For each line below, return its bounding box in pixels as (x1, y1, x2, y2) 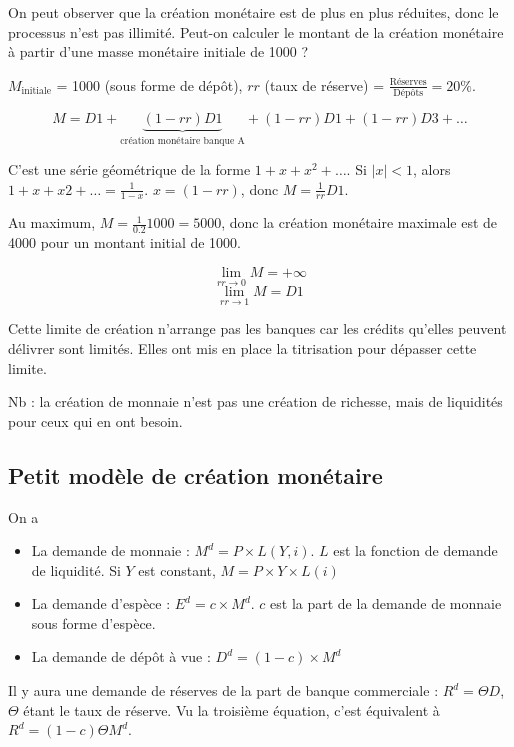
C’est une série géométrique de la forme (8, 159, 251, 180)
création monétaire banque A (120, 135, 245, 146)
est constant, (138, 559, 216, 580)
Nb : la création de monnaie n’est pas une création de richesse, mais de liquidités (8, 391, 503, 412)
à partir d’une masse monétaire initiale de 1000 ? (8, 41, 309, 62)
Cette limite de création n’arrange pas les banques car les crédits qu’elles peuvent (8, 318, 507, 339)
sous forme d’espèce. (31, 612, 156, 633)
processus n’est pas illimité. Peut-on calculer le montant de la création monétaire (8, 21, 504, 42)
